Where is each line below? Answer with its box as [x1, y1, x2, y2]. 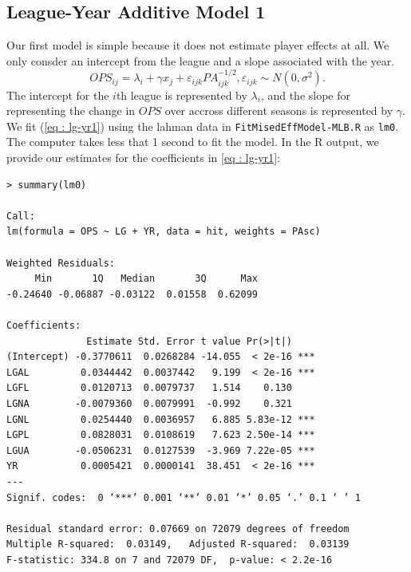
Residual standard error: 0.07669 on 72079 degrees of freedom [6, 523, 350, 535]
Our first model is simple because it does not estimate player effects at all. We [6, 37, 389, 53]
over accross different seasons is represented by [164, 102, 393, 119]
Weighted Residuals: [6, 257, 116, 269]
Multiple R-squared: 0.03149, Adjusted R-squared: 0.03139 [6, 538, 350, 550]
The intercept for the [6, 86, 109, 103]
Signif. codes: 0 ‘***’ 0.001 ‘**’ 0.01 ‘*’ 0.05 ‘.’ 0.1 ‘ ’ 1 [6, 491, 361, 503]
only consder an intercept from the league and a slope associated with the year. [6, 52, 395, 69]
